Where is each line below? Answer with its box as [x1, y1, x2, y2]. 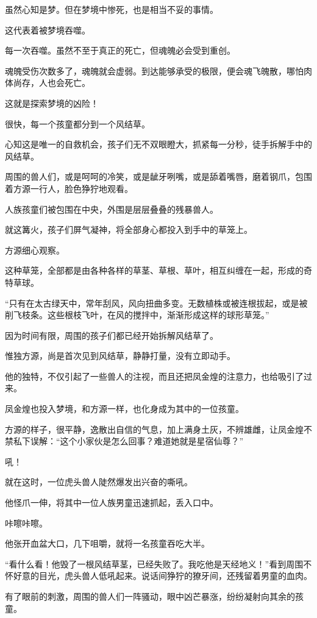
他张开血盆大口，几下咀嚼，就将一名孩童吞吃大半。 [5, 537, 210, 550]
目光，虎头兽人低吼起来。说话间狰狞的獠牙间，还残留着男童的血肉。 [38, 569, 312, 582]
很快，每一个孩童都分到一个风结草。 [5, 117, 150, 130]
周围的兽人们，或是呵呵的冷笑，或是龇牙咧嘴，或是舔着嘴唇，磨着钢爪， [5, 170, 295, 183]
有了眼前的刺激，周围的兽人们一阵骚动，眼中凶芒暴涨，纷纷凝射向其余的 [5, 590, 295, 602]
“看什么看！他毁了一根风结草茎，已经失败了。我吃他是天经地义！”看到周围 [5, 557, 304, 570]
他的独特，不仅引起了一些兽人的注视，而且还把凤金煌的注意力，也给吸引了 [5, 369, 304, 382]
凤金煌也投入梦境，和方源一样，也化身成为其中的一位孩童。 [5, 402, 244, 415]
